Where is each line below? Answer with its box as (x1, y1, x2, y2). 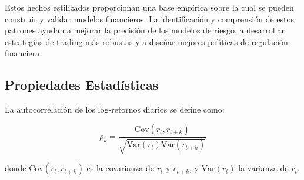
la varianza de (238, 162, 289, 174)
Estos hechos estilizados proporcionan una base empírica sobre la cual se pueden (5, 1, 294, 13)
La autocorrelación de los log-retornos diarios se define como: (5, 103, 225, 116)
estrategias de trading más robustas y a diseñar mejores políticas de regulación (5, 35, 288, 47)
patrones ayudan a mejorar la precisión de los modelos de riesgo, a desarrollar (5, 24, 285, 36)
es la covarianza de (86, 162, 155, 174)
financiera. (5, 47, 42, 59)
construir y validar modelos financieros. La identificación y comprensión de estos (5, 12, 295, 25)
